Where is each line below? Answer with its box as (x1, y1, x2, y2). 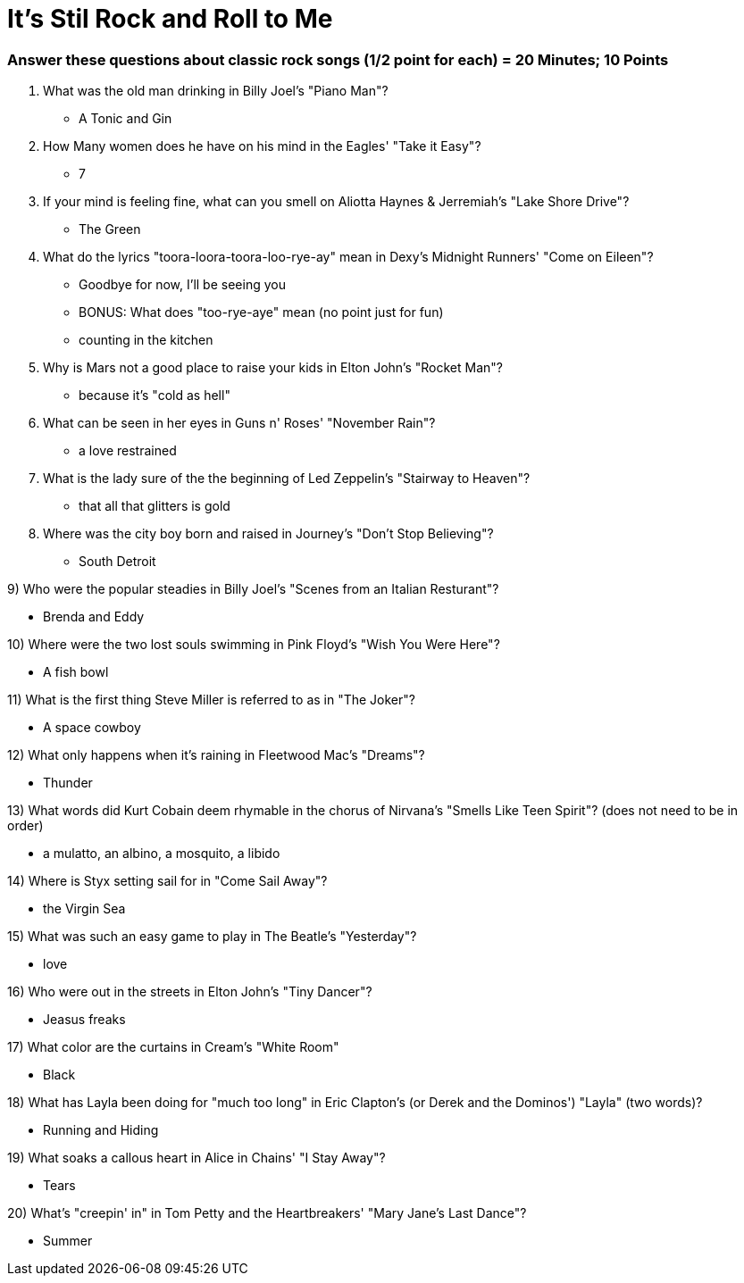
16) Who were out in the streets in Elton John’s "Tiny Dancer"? (7, 984, 372, 1000)
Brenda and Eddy (43, 609, 145, 625)
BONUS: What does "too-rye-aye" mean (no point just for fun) (79, 304, 444, 321)
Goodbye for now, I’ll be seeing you (79, 277, 286, 293)
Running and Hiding (43, 1122, 159, 1138)
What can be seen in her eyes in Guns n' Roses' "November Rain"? (43, 415, 436, 431)
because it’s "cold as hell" (79, 387, 230, 404)
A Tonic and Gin (79, 111, 172, 127)
